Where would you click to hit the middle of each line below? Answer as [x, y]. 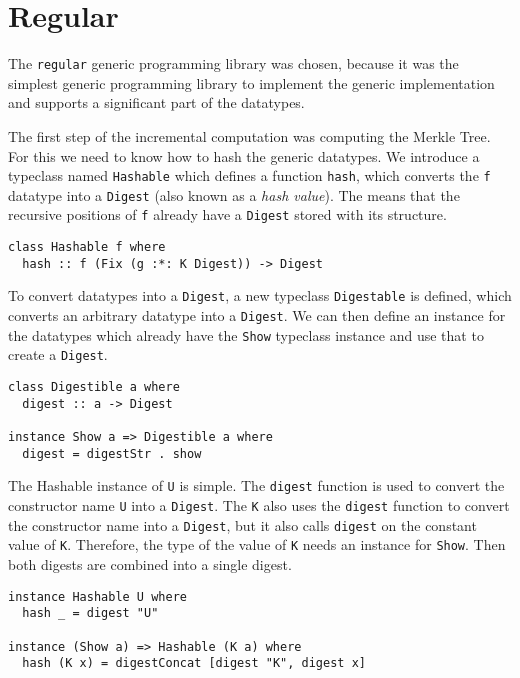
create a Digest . [58, 354]
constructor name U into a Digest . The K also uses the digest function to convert [259, 505]
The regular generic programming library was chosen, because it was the [233, 63]
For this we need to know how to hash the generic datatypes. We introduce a [244, 155]
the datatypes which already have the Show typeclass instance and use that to [246, 334]
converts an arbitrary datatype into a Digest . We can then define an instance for [257, 315]
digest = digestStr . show [112, 453]
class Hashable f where [87, 247]
